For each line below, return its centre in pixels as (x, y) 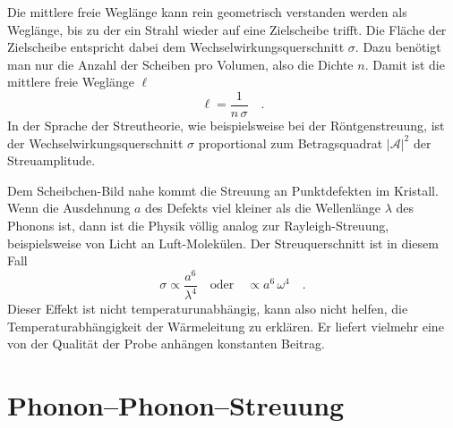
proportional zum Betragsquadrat (291, 143)
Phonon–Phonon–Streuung (176, 405)
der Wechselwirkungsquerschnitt (95, 143)
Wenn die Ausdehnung (69, 208)
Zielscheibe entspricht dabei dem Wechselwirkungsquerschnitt (176, 47)
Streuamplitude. (51, 160)
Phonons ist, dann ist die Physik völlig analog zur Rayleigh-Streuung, (198, 225)
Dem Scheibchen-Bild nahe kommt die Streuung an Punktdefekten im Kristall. (223, 190)
